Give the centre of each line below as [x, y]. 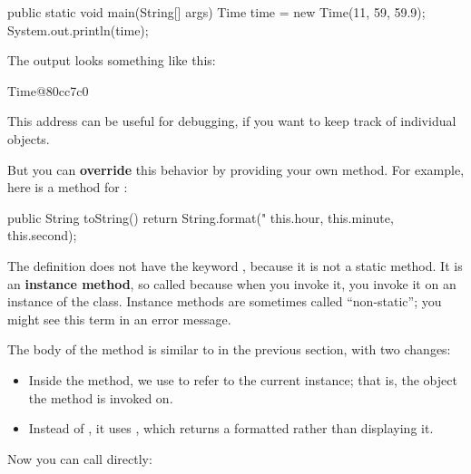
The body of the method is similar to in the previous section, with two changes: [229, 349]
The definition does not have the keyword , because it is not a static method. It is [235, 265]
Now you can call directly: [80, 458]
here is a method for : [68, 187]
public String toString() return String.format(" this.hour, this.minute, [201, 217]
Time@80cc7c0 [48, 90]
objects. [29, 138]
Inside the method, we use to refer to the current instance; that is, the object [243, 379]
